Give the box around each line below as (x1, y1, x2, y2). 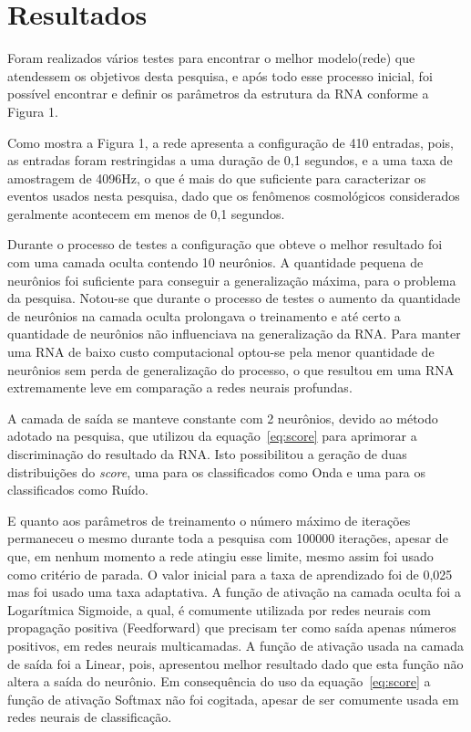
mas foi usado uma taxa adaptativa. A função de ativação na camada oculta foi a (7, 582, 461, 601)
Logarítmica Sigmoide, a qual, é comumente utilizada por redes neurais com (7, 600, 431, 619)
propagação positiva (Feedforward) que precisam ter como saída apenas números (7, 618, 456, 637)
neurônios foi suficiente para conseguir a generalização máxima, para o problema (7, 270, 456, 289)
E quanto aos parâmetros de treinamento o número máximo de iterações (7, 510, 411, 529)
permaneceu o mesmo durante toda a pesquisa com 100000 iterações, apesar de (7, 528, 448, 548)
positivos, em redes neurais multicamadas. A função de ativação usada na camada (7, 635, 465, 654)
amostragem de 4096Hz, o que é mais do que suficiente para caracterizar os (7, 168, 426, 187)
